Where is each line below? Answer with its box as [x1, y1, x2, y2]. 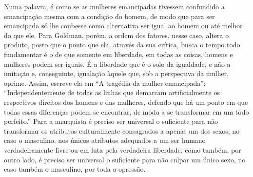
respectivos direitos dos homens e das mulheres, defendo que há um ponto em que [4, 97, 248, 107]
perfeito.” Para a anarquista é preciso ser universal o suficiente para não [4, 116, 218, 126]
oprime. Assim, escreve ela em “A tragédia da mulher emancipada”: [4, 78, 206, 88]
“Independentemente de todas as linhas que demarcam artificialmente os [4, 87, 220, 98]
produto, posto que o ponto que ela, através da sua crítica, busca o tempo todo [4, 39, 240, 50]
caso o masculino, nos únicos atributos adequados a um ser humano [4, 135, 206, 145]
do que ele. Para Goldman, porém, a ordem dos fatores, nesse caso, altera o [4, 30, 229, 40]
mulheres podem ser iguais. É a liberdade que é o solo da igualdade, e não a [4, 59, 231, 69]
